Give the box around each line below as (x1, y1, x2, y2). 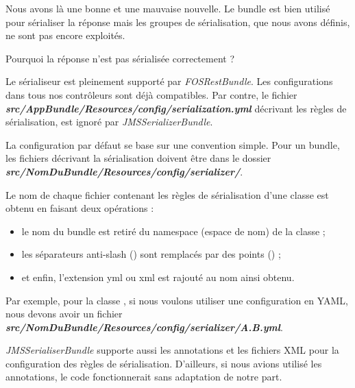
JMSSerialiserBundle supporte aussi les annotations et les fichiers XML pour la (5, 343, 339, 357)
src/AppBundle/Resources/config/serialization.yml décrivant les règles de (5, 101, 347, 115)
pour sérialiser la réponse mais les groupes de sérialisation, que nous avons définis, (5, 14, 350, 29)
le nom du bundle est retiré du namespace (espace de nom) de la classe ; (21, 223, 326, 238)
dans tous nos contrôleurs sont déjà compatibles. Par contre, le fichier (5, 87, 297, 101)
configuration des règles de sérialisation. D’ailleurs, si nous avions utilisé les (5, 356, 322, 370)
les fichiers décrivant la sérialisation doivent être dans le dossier (5, 151, 271, 165)
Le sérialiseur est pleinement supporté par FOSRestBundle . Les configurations (5, 74, 333, 88)
